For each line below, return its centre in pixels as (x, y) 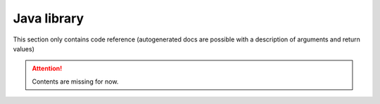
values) (24, 48)
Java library (49, 18)
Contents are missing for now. (75, 82)
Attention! (47, 69)
